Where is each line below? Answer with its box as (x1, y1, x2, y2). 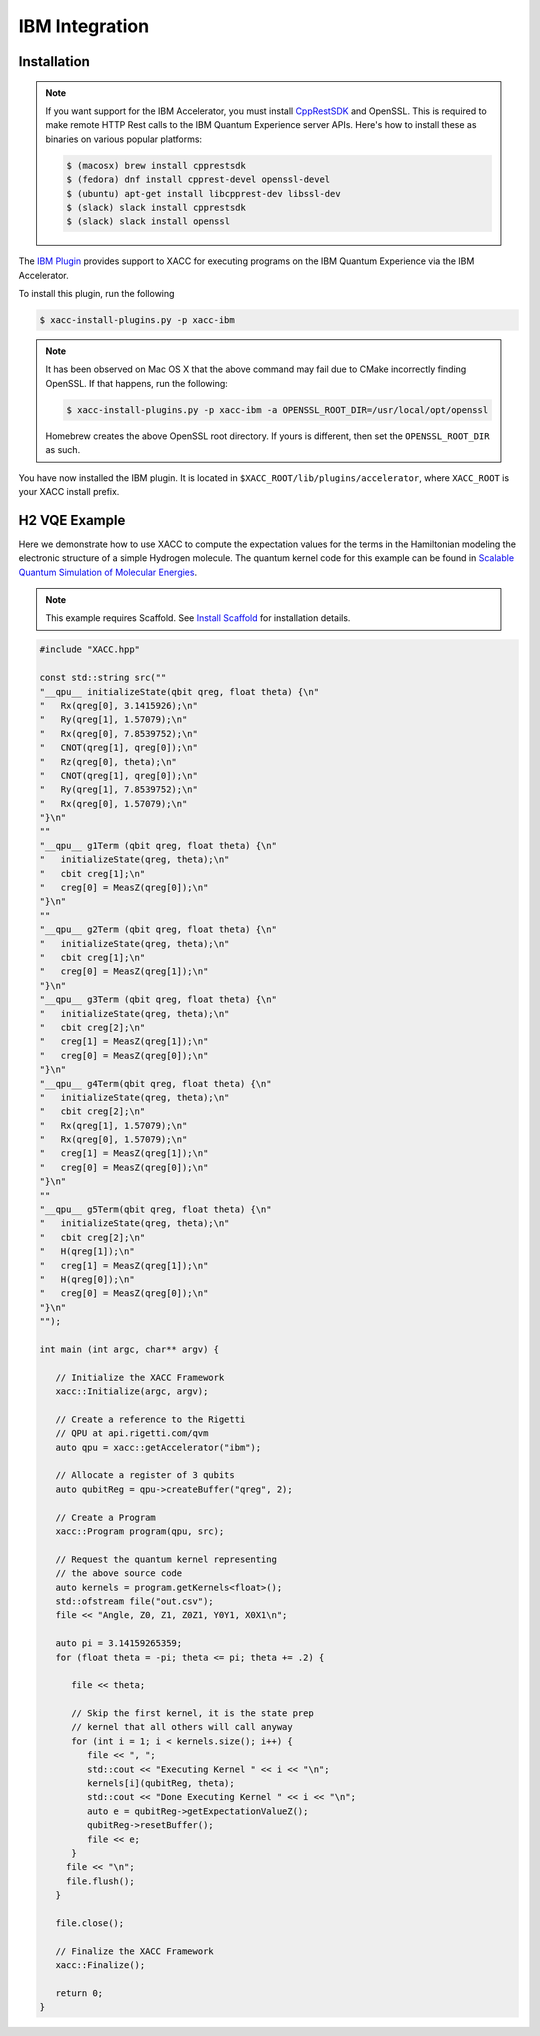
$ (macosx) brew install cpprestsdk (66, 160, 247, 171)
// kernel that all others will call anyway (71, 1721, 294, 1733)
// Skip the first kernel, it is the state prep (71, 1708, 314, 1719)
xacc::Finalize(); (55, 1960, 146, 1971)
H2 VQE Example (18, 511, 126, 529)
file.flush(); (65, 1875, 135, 1887)
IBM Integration (18, 15, 150, 37)
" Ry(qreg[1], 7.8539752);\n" (39, 784, 199, 795)
